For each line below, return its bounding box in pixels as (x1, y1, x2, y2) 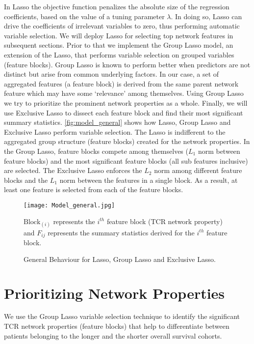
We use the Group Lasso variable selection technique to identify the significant (4, 311, 240, 321)
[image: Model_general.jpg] (24, 201, 115, 209)
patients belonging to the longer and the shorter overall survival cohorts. (4, 330, 222, 341)
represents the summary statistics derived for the (48, 227, 195, 237)
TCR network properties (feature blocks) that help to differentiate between (4, 321, 229, 331)
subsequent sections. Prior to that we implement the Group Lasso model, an (4, 40, 233, 50)
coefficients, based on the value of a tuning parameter (4, 11, 165, 21)
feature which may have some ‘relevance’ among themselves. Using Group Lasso (4, 88, 244, 98)
